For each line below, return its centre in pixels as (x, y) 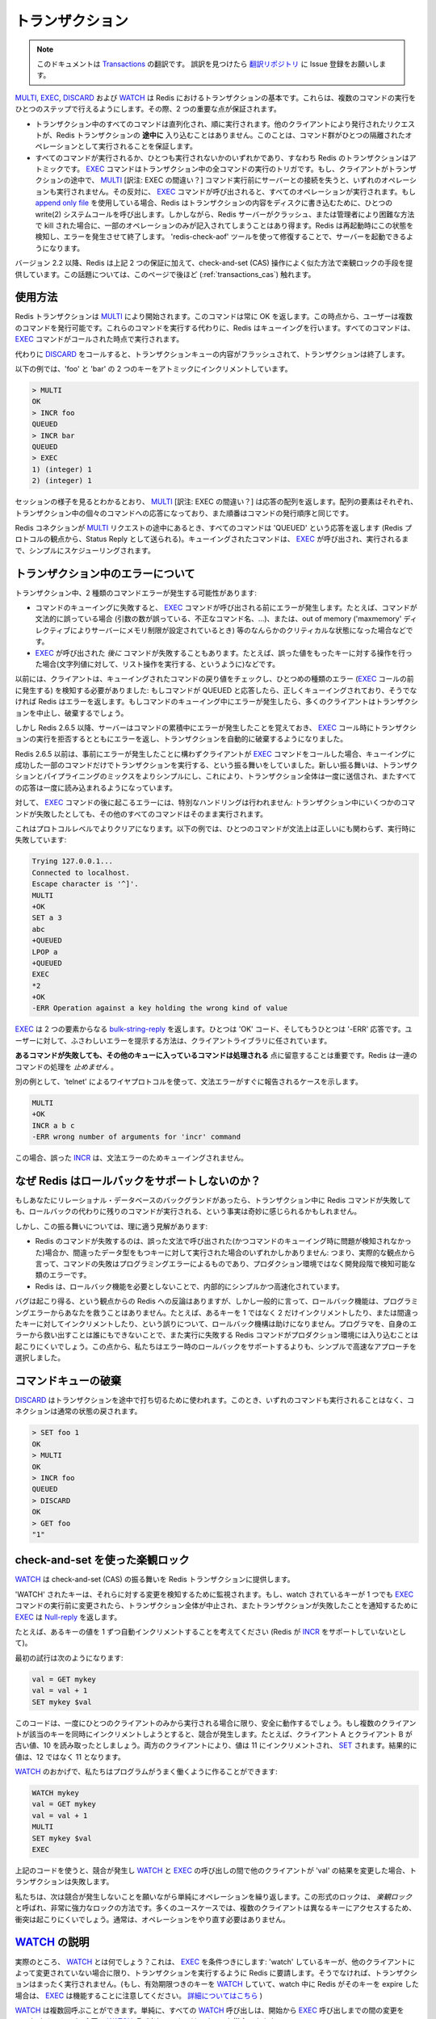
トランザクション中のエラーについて (105, 573)
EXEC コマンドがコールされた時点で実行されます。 (99, 339)
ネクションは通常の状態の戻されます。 (78, 1411)
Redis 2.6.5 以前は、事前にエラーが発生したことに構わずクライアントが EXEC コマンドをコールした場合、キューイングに (215, 753)
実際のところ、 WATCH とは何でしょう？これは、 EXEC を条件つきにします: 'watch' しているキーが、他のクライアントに (215, 1962)
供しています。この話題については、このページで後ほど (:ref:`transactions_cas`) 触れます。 (165, 274)
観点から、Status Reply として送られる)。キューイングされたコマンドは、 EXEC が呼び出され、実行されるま (229, 539)
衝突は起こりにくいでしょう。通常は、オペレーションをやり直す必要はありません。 (152, 1919)
